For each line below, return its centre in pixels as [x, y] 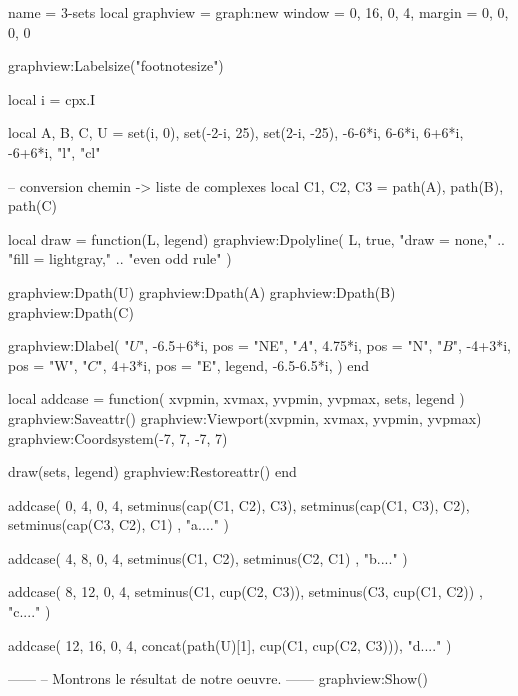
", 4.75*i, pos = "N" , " [375, 345]
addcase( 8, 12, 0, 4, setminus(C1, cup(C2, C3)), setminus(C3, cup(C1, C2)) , [245, 591]
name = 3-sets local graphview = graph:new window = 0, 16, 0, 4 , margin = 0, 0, [258, 12]
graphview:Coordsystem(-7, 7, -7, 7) [118, 437]
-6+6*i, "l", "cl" [54, 151]
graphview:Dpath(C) [71, 311]
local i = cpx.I [52, 98]
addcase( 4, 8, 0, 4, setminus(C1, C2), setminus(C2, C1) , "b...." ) [208, 557]
